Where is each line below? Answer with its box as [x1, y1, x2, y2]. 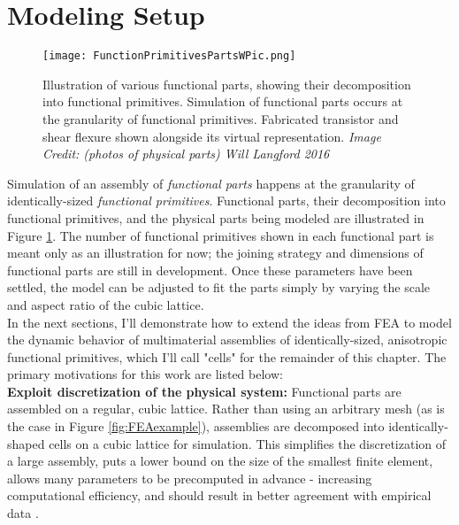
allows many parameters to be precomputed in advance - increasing [7, 468, 372, 487]
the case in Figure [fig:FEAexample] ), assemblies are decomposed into [7, 417, 385, 436]
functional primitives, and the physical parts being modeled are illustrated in [7, 208, 425, 227]
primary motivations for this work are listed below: [7, 365, 283, 383]
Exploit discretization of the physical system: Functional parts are [7, 382, 402, 400]
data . [7, 504, 39, 522]
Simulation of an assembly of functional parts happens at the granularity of [7, 174, 415, 192]
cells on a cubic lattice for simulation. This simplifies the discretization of [49, 434, 447, 452]
